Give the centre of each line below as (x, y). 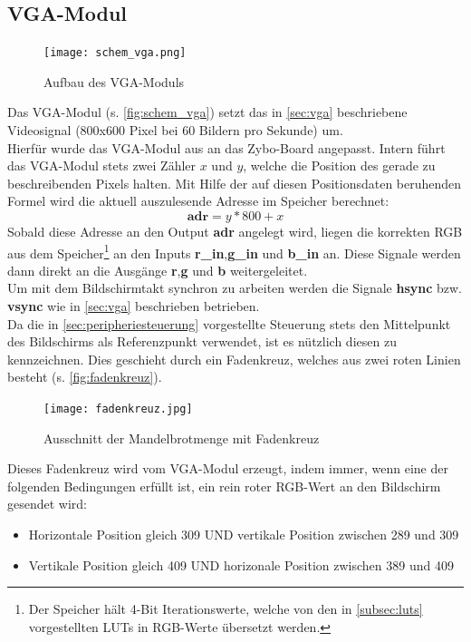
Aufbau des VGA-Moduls (114, 81)
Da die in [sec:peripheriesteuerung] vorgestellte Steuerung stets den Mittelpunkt (229, 323)
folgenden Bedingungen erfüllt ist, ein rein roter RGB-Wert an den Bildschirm (224, 486)
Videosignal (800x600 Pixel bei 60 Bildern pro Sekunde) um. (175, 130)
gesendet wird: (48, 504)
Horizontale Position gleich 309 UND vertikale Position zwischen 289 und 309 (244, 535)
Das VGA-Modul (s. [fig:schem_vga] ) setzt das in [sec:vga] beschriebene (207, 112)
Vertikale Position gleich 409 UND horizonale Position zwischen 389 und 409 (241, 564)
